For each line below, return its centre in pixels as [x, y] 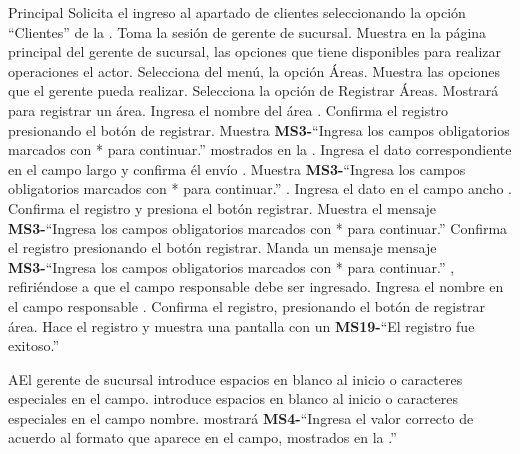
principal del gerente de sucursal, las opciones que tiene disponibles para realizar [255, 51]
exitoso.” [34, 345]
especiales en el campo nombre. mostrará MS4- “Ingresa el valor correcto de [241, 417]
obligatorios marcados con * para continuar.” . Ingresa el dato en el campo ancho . [260, 188]
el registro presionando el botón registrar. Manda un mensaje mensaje [222, 247]
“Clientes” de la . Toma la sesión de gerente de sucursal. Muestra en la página [247, 31]
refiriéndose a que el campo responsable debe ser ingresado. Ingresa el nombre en [256, 286]
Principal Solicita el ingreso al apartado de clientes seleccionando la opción [237, 12]
